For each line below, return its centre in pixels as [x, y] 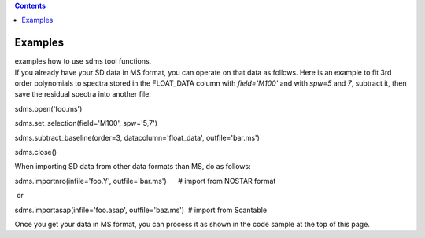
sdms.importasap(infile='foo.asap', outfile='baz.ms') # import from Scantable [141, 210]
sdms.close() [36, 152]
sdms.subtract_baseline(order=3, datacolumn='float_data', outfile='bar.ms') [137, 137]
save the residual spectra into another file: [83, 94]
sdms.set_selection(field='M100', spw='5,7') [86, 123]
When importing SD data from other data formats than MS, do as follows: [133, 167]
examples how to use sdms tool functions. [83, 61]
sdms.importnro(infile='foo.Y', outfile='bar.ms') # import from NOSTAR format [145, 181]
